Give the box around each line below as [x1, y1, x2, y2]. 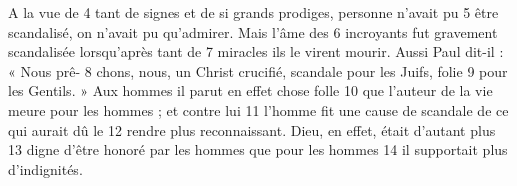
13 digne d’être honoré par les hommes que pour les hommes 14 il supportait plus [8, 139, 508, 160]
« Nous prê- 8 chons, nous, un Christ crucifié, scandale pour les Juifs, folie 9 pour [8, 60, 508, 81]
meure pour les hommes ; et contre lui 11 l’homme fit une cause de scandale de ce [8, 99, 509, 120]
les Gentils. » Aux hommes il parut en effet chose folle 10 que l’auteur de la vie [8, 80, 493, 101]
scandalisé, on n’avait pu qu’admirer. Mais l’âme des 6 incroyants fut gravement [8, 21, 498, 42]
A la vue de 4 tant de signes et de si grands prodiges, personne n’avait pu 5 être [8, 2, 499, 22]
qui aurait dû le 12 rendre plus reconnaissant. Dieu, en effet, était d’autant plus [8, 119, 496, 140]
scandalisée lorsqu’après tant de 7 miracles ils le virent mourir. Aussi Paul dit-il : [8, 41, 504, 62]
